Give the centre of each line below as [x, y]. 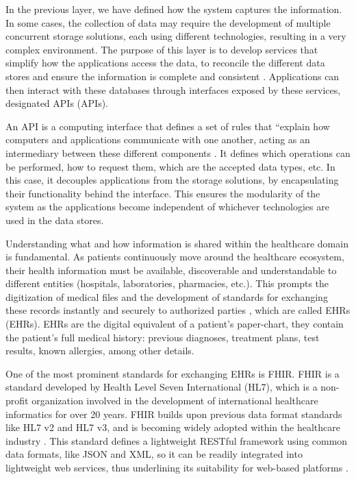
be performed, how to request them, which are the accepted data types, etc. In [170, 166]
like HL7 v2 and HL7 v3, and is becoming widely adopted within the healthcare [173, 427]
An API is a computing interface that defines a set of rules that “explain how [168, 126]
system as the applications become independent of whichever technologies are [167, 207]
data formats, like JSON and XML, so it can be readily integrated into [154, 454]
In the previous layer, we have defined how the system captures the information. [174, 9]
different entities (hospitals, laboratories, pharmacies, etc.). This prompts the [167, 283]
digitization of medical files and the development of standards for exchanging [167, 296]
